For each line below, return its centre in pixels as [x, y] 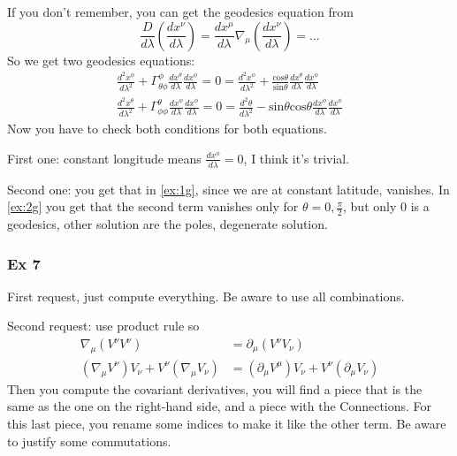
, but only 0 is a [386, 206]
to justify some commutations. [89, 441]
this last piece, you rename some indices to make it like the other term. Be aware [227, 424]
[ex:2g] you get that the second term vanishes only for [153, 206]
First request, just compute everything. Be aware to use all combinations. [206, 296]
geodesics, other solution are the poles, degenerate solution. [168, 224]
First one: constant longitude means [104, 158]
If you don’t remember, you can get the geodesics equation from [180, 11]
